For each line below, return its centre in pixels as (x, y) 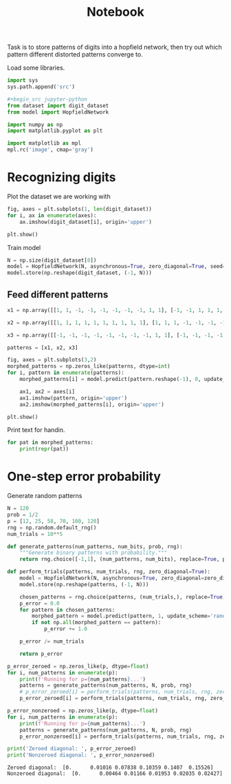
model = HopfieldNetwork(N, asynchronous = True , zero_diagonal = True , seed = (117, 267)
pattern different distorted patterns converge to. (75, 54)
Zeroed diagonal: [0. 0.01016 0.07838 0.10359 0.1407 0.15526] (110, 768)
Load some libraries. (36, 68)
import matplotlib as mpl (44, 143)
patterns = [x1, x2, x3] (43, 348)
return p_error (41, 654)
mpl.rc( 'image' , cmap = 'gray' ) (51, 150)
